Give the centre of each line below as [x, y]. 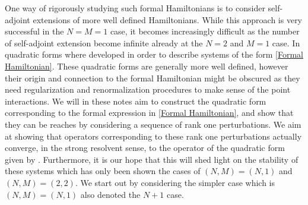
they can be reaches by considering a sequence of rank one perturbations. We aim [153, 124]
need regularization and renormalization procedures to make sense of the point [148, 89]
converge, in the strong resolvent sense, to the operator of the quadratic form [145, 148]
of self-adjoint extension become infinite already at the [104, 42]
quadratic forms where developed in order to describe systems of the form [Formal [154, 54]
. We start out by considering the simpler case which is [175, 182]
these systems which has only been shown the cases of [103, 171]
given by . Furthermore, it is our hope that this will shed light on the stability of [152, 159]
